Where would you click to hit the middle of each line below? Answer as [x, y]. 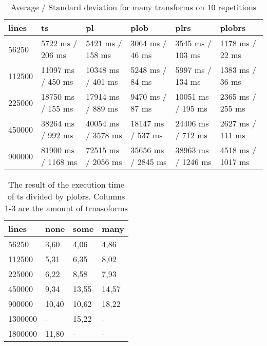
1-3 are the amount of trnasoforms [66, 208]
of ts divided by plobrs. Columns [66, 196]
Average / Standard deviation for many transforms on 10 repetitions [133, 7]
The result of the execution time [66, 184]
